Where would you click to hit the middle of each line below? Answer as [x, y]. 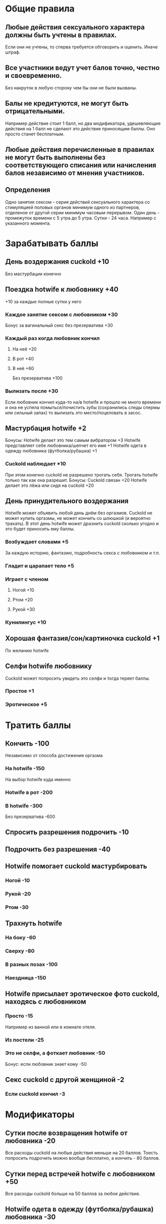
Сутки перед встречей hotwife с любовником [80, 1174]
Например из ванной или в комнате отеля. [51, 1027]
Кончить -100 [27, 743]
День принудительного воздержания [67, 501]
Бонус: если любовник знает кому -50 [46, 1064]
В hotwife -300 [24, 806]
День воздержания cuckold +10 [57, 262]
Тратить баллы [38, 725]
